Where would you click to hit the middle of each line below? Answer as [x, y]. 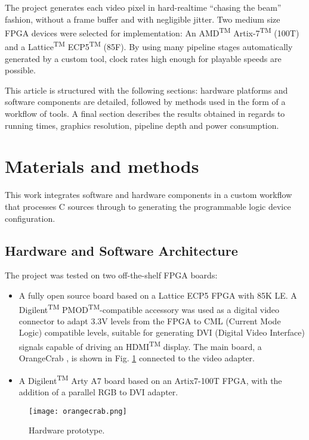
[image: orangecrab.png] [78, 411]
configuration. [30, 218]
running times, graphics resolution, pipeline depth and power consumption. [142, 125]
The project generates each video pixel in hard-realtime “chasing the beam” [143, 7]
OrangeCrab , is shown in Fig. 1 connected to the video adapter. [137, 358]
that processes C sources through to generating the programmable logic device [148, 206]
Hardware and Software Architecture [121, 250]
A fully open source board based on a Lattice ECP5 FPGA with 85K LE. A [158, 295]
